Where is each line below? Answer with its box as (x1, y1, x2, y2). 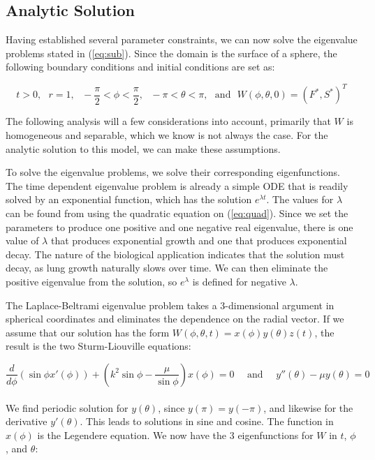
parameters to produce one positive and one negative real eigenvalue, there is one (6, 219, 353, 234)
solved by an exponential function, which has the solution (6, 192, 252, 207)
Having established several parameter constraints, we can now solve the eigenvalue (6, 32, 358, 47)
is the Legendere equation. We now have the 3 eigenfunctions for (37, 427, 314, 442)
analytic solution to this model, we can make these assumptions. (6, 141, 281, 156)
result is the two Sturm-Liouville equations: (6, 339, 191, 353)
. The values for (266, 192, 334, 207)
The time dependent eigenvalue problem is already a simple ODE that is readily (6, 178, 348, 193)
